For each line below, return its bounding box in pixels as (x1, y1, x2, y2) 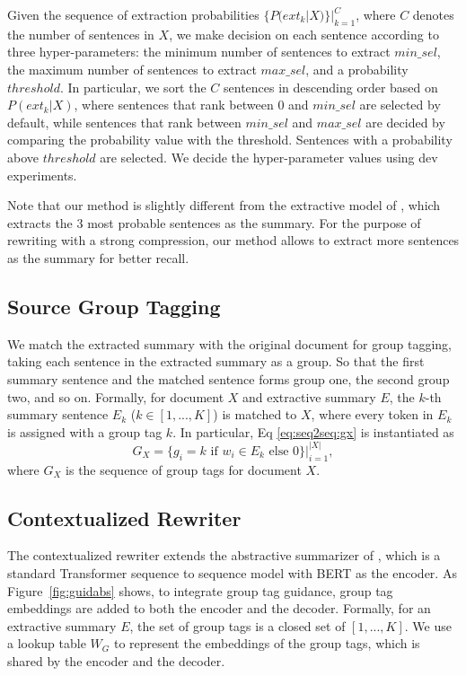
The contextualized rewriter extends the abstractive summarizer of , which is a (7, 546, 441, 565)
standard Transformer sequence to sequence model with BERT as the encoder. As (7, 563, 457, 582)
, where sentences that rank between (74, 95, 274, 114)
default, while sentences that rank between (7, 112, 242, 131)
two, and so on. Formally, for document (7, 387, 224, 406)
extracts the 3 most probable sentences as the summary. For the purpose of (7, 213, 421, 232)
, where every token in (311, 405, 434, 424)
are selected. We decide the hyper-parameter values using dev (100, 147, 438, 166)
